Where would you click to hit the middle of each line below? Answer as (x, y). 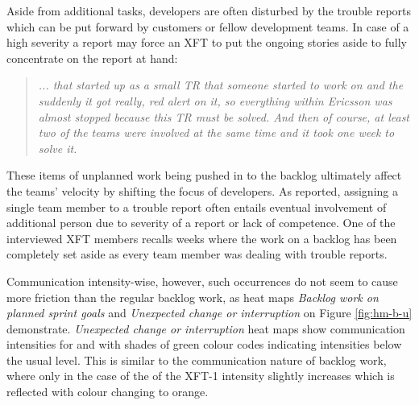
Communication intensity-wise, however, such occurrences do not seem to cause (202, 281)
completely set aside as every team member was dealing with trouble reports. (197, 254)
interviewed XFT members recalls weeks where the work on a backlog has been (202, 238)
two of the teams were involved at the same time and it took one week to (216, 132)
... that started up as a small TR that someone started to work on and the (221, 85)
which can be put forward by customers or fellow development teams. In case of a (208, 26)
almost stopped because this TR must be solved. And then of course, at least (224, 116)
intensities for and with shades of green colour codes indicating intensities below (204, 344)
